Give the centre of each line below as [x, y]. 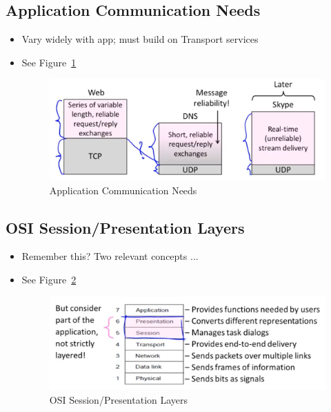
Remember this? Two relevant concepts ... [110, 256]
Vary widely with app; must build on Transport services [140, 39]
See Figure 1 [49, 62]
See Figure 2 [49, 279]
